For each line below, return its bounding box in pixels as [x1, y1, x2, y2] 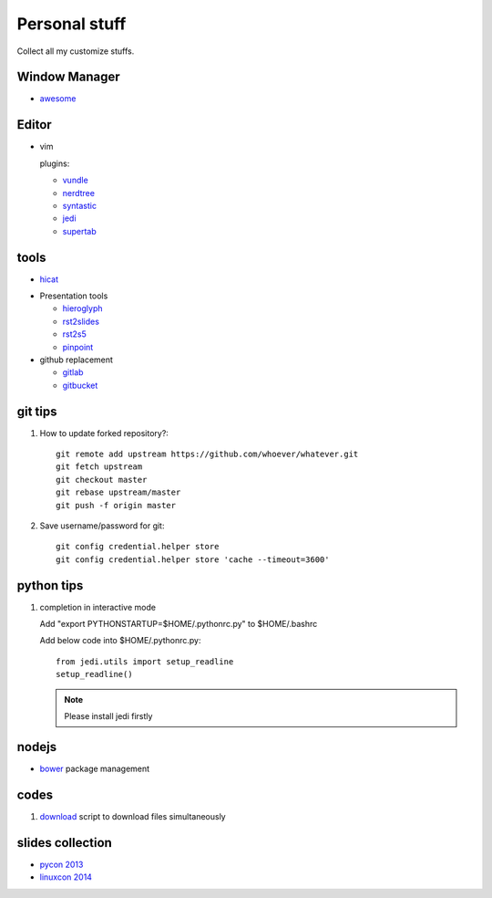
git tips [16, 403, 58, 419]
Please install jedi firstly [64, 711, 153, 722]
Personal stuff [16, 14, 127, 34]
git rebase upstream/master [56, 487, 181, 497]
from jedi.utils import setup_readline [56, 656, 234, 666]
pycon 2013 [39, 859, 84, 870]
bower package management [39, 763, 150, 774]
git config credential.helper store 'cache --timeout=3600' [56, 554, 330, 565]
